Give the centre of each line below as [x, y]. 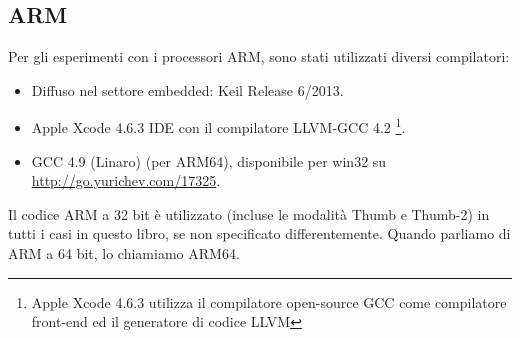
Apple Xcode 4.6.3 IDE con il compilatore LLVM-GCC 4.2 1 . [218, 126]
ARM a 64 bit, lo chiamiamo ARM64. [124, 253]
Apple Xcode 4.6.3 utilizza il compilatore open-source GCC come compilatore [269, 301]
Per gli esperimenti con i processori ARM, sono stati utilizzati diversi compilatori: [259, 56]
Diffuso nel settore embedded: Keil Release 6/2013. [187, 89]
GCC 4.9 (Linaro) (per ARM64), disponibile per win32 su [209, 160]
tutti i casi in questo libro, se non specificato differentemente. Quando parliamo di [259, 233]
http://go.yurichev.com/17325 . [126, 180]
